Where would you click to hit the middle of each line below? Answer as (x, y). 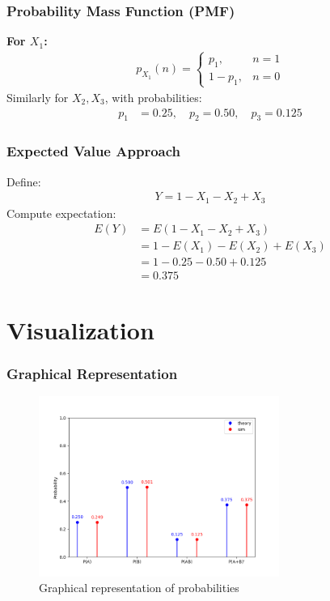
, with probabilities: (153, 97)
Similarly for (38, 97)
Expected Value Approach (93, 151)
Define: (24, 181)
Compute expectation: (61, 213)
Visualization (80, 329)
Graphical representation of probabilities (139, 588)
